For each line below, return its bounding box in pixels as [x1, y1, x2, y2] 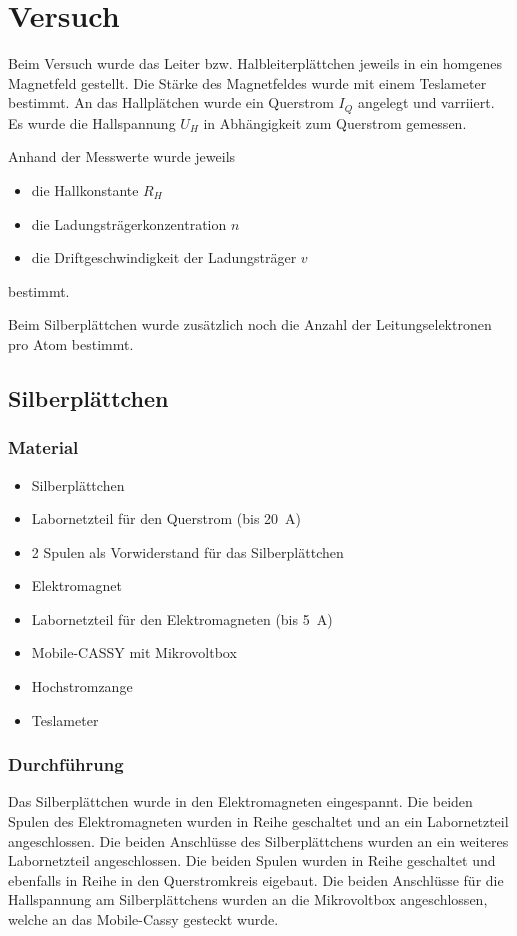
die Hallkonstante [31, 179, 139, 200]
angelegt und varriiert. [357, 92, 495, 113]
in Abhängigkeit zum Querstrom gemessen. [203, 112, 467, 133]
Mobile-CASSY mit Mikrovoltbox [31, 642, 237, 663]
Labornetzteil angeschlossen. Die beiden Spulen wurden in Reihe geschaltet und [8, 850, 496, 871]
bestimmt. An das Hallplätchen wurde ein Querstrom [8, 92, 334, 113]
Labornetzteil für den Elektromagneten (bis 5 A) [31, 608, 333, 629]
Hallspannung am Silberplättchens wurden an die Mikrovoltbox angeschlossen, [8, 889, 488, 910]
